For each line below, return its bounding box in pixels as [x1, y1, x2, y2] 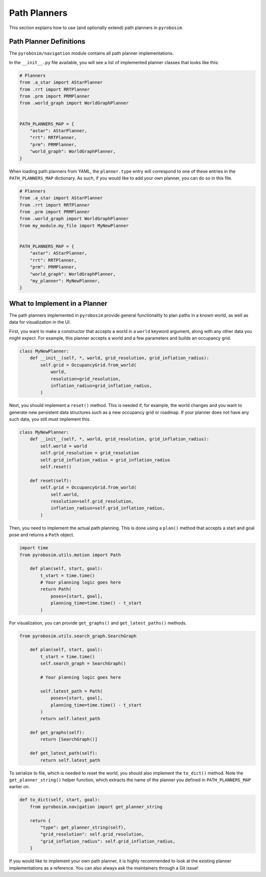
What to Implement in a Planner [9, 299, 108, 308]
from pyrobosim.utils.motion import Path [19, 552, 121, 557]
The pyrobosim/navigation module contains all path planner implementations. [9, 50, 174, 56]
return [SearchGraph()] [40, 736, 98, 742]
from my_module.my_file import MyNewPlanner [19, 222, 129, 228]
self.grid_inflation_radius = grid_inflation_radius [40, 457, 170, 463]
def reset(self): [30, 477, 72, 483]
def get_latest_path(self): [30, 750, 98, 756]
